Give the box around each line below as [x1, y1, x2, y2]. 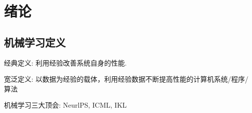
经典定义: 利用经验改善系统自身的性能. [4, 57, 127, 68]
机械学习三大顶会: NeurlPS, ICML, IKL [4, 100, 127, 110]
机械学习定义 [4, 34, 66, 49]
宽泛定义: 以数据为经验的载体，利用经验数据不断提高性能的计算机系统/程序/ [4, 74, 249, 84]
